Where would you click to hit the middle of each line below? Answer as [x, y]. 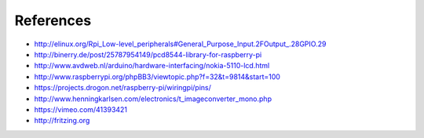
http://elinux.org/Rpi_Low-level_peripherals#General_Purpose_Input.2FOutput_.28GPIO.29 [180, 44]
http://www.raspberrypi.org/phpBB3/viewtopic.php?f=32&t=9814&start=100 [157, 76]
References [53, 20]
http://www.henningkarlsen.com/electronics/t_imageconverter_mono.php [153, 99]
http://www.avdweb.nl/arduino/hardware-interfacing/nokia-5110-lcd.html [152, 66]
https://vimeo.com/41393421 [81, 109]
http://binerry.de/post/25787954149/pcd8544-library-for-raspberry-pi [148, 54]
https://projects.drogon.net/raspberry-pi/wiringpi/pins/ [123, 88]
